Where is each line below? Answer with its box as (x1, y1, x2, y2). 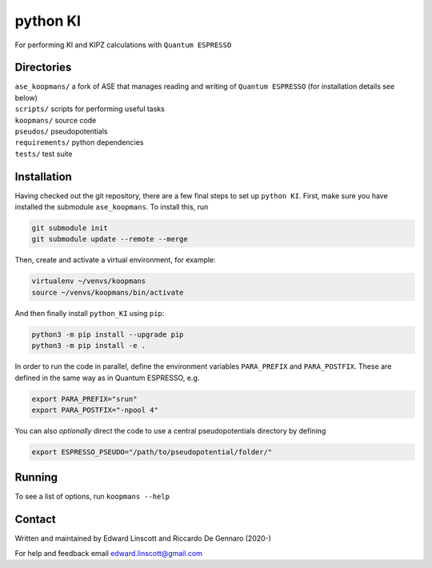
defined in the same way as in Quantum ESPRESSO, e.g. (14, 373, 200, 382)
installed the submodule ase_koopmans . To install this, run (14, 202, 209, 212)
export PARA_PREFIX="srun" (31, 394, 138, 403)
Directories (14, 61, 72, 74)
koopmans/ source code (14, 115, 97, 125)
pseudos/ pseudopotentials (14, 126, 108, 136)
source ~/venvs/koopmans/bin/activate (31, 288, 184, 297)
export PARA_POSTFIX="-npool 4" (31, 405, 159, 414)
